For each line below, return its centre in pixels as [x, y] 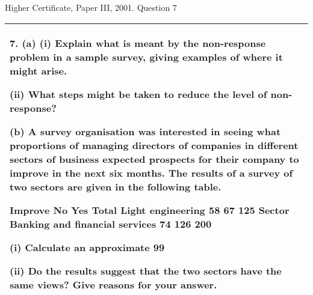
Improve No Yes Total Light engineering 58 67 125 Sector [150, 210]
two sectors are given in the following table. [116, 186]
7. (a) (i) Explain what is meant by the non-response [138, 43]
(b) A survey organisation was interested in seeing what [145, 131]
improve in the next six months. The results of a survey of [151, 172]
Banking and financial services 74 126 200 [111, 224]
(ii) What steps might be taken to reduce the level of [138, 94]
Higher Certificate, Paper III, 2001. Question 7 [91, 7]
